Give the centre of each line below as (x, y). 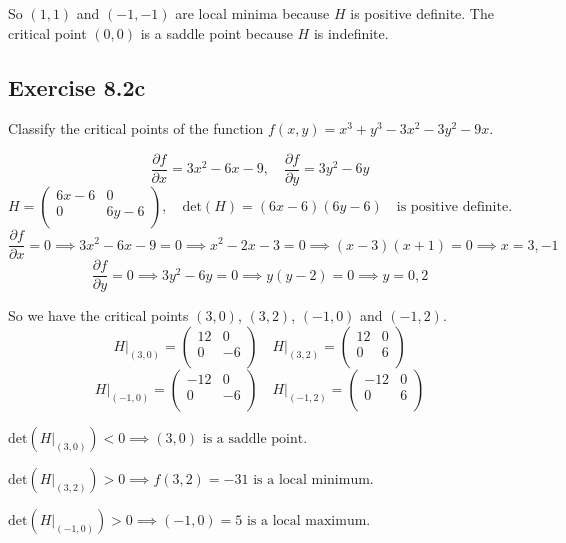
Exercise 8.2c (77, 86)
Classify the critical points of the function (136, 128)
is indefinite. (351, 32)
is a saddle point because (216, 32)
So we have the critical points (98, 315)
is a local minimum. (313, 479)
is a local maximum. (308, 520)
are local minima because (252, 13)
